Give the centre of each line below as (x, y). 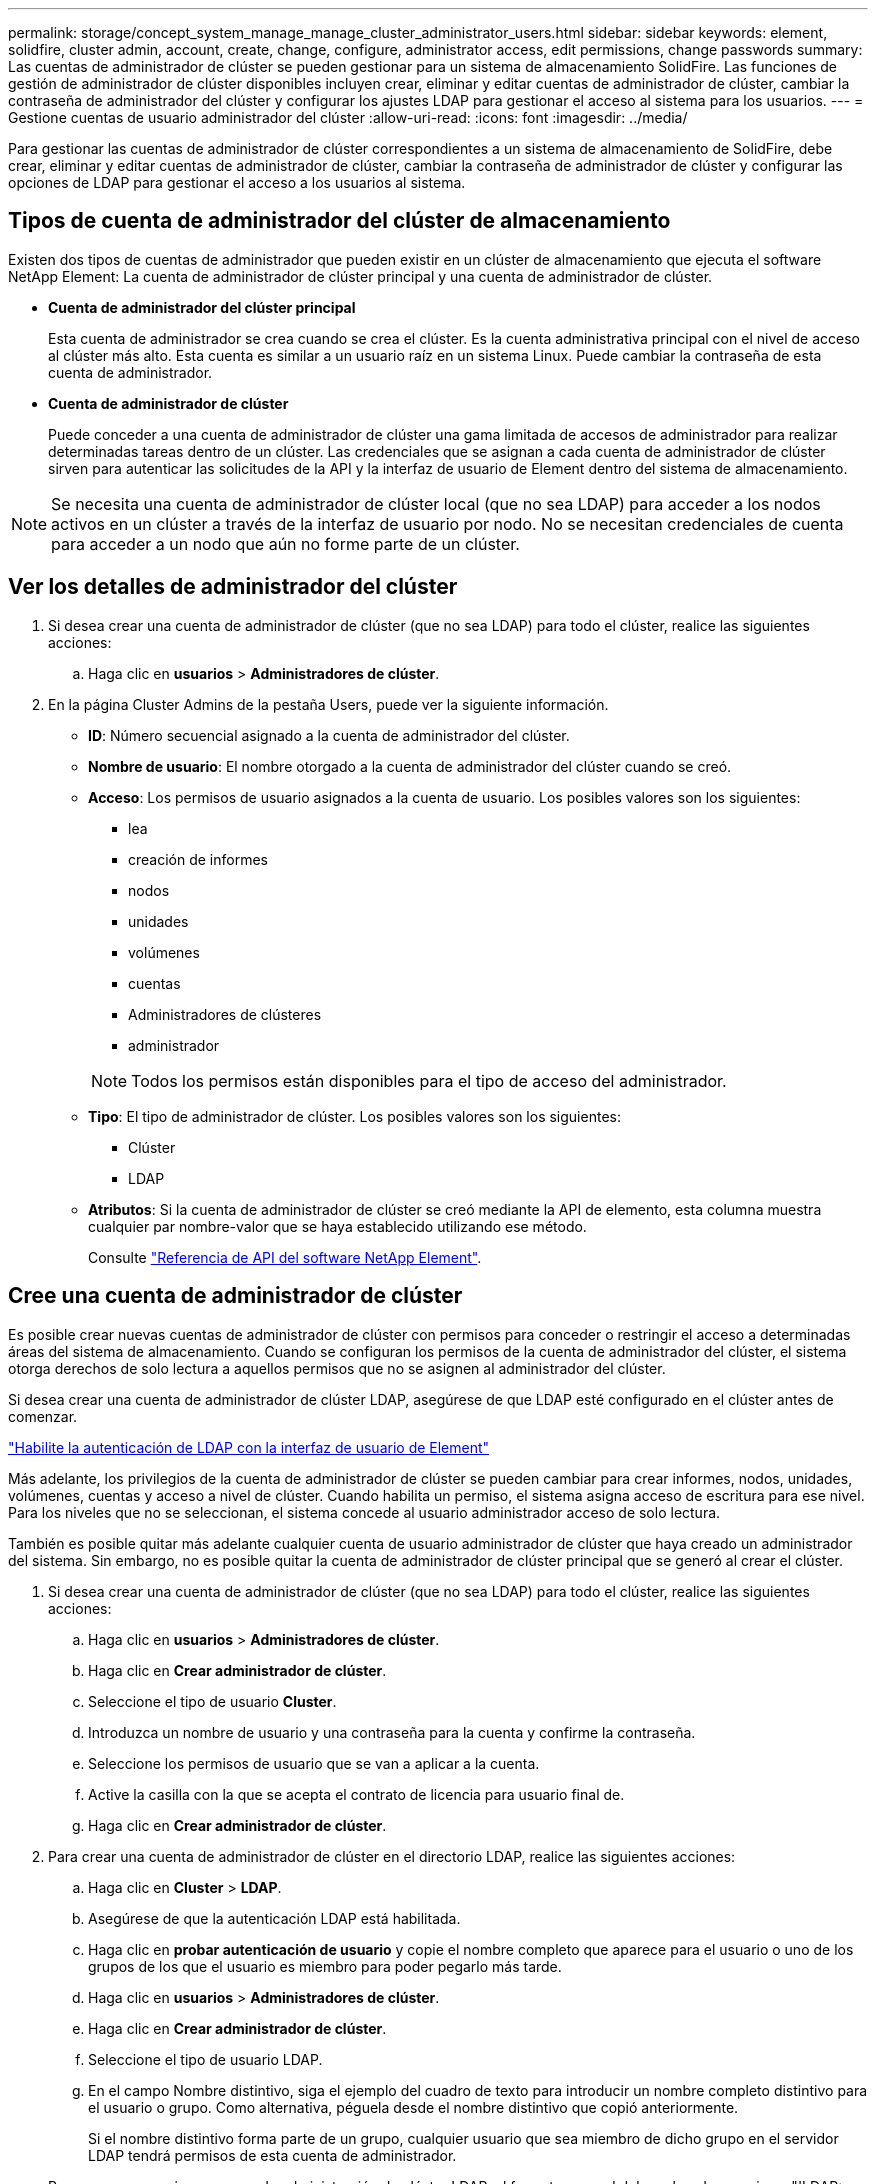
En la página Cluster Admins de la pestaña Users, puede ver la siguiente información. (328, 704)
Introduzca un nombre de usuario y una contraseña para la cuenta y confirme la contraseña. (392, 1732)
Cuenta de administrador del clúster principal (202, 307)
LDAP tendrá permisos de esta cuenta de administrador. (272, 2155)
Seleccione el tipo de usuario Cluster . (212, 1701)
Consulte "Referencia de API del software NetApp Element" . (285, 1257)
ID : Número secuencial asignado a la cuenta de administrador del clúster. (329, 735)
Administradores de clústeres (225, 1014)
